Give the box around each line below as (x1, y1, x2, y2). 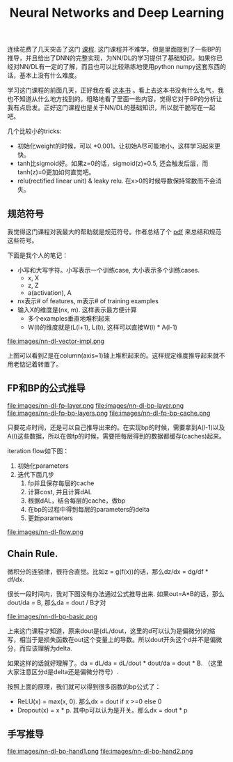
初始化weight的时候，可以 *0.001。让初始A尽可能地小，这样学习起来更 (17, 142, 221, 151)
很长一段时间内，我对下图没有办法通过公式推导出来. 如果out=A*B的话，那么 (7, 589, 225, 597)
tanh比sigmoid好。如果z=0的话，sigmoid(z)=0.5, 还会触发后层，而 (17, 159, 209, 168)
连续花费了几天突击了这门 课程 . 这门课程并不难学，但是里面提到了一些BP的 (7, 45, 222, 54)
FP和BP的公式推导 (7, 382, 86, 395)
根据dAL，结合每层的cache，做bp (27, 496, 126, 505)
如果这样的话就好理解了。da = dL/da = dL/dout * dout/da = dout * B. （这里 (7, 659, 223, 667)
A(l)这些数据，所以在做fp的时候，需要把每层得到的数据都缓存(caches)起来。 (7, 432, 226, 440)
